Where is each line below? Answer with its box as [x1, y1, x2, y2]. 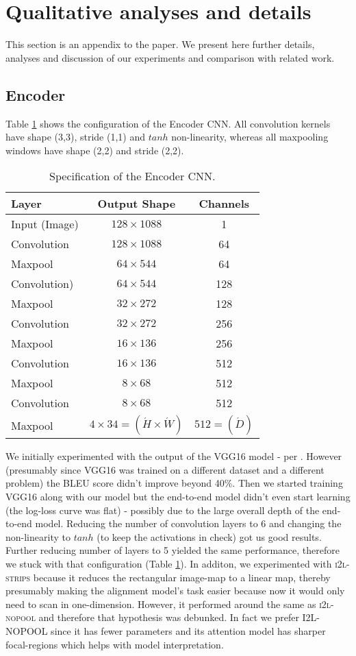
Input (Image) [11, 216, 79, 232]
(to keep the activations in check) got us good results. [97, 529, 322, 544]
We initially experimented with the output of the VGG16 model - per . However [5, 449, 342, 463]
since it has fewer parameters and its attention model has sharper [51, 624, 326, 638]
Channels [199, 195, 250, 212]
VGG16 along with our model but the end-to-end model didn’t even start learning [5, 489, 351, 504]
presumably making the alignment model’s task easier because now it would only [5, 583, 345, 598]
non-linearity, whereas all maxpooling [171, 130, 329, 144]
